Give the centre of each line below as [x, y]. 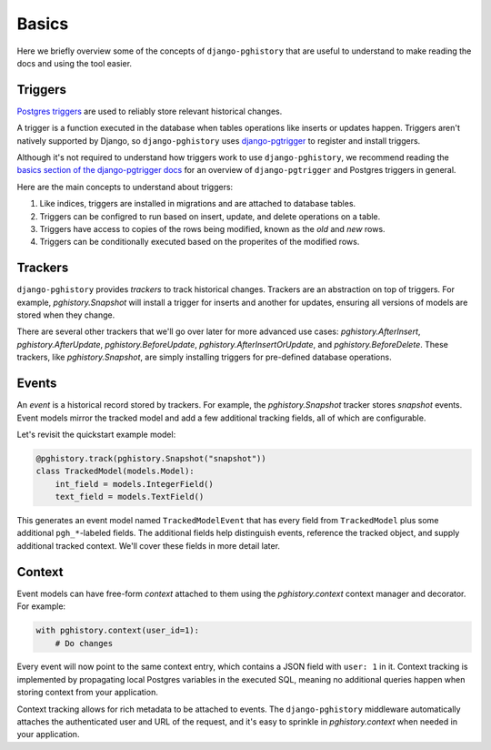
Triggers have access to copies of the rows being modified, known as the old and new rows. [212, 228]
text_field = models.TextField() [130, 497]
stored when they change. [66, 315]
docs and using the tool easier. [74, 63]
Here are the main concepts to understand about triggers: [125, 187]
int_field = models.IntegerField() [134, 484]
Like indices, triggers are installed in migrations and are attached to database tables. [198, 204]
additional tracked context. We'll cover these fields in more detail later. [149, 545]
